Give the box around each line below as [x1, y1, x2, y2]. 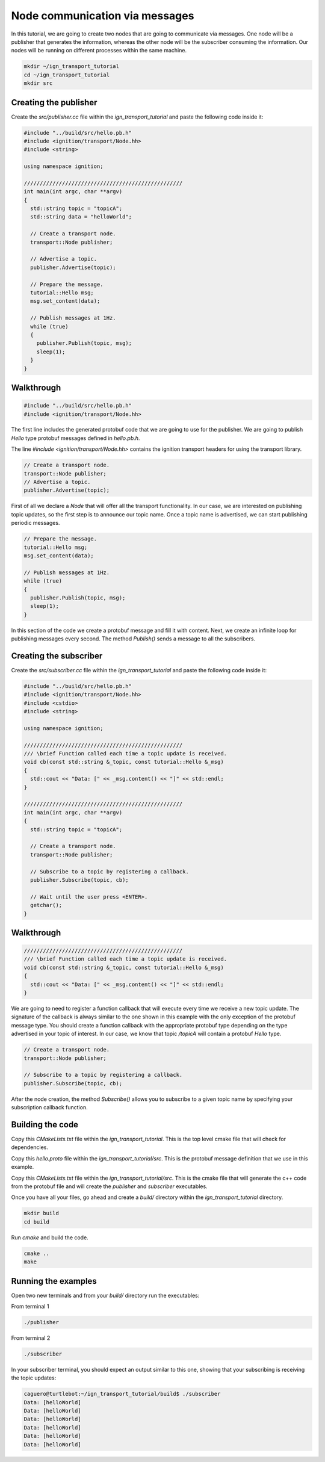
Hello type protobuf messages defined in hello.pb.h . [11, 434, 140, 442]
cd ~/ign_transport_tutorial [23, 71, 110, 78]
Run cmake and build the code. [11, 1234, 88, 1241]
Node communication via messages [11, 9, 194, 22]
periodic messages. [11, 519, 60, 527]
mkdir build [23, 1210, 60, 1217]
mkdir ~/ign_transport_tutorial [23, 63, 120, 70]
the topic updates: [11, 1374, 57, 1381]
